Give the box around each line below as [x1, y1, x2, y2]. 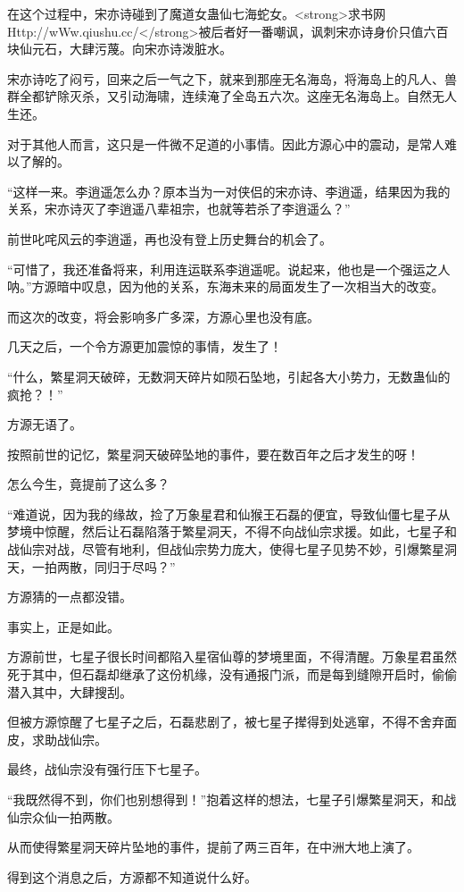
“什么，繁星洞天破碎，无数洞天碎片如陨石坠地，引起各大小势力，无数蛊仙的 [7, 366, 451, 385]
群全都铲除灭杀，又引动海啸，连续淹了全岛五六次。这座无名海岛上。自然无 [7, 87, 444, 105]
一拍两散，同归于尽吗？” [31, 557, 176, 576]
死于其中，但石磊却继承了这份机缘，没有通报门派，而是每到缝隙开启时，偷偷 [7, 665, 457, 684]
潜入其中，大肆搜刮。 [7, 682, 132, 701]
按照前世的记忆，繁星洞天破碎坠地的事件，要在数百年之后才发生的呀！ [7, 444, 419, 463]
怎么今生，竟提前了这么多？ [7, 475, 170, 493]
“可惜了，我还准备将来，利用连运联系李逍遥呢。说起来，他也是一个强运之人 [7, 259, 451, 278]
